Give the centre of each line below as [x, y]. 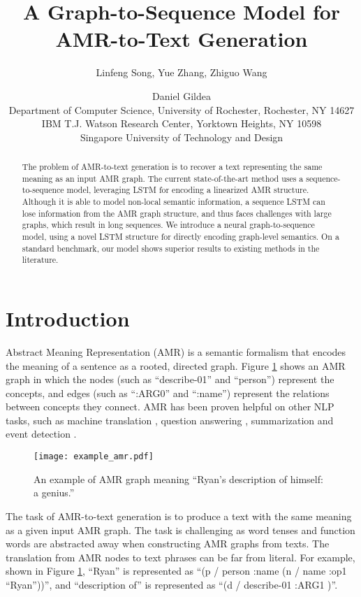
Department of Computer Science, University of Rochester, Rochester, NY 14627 [182, 109]
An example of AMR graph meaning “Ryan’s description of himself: [178, 479]
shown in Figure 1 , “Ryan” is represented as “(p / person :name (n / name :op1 [176, 571]
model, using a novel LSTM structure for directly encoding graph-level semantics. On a [180, 237]
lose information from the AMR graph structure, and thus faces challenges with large [177, 213]
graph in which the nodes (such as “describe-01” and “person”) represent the [170, 379]
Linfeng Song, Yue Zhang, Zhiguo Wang [182, 72]
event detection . [41, 434]
